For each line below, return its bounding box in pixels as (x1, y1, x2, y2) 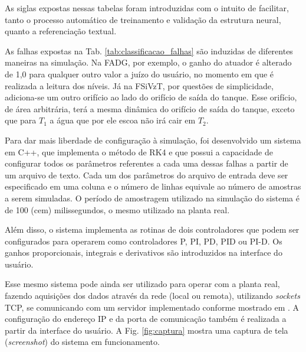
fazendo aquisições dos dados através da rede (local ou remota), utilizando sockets (5, 289, 300, 302)
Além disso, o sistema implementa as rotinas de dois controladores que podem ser (5, 223, 300, 236)
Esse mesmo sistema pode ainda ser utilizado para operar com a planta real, (5, 278, 280, 290)
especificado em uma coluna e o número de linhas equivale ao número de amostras (5, 180, 301, 193)
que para (5, 114, 37, 126)
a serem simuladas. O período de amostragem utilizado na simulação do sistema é (5, 191, 300, 204)
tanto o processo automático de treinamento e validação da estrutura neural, (5, 13, 281, 25)
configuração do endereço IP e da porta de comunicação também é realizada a (5, 312, 287, 325)
